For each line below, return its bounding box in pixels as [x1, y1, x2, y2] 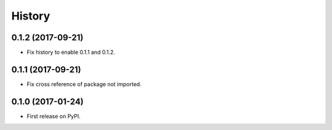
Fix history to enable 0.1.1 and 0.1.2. [26, 49, 116, 56]
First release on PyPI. [26, 112, 81, 120]
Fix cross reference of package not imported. [26, 80, 141, 88]
